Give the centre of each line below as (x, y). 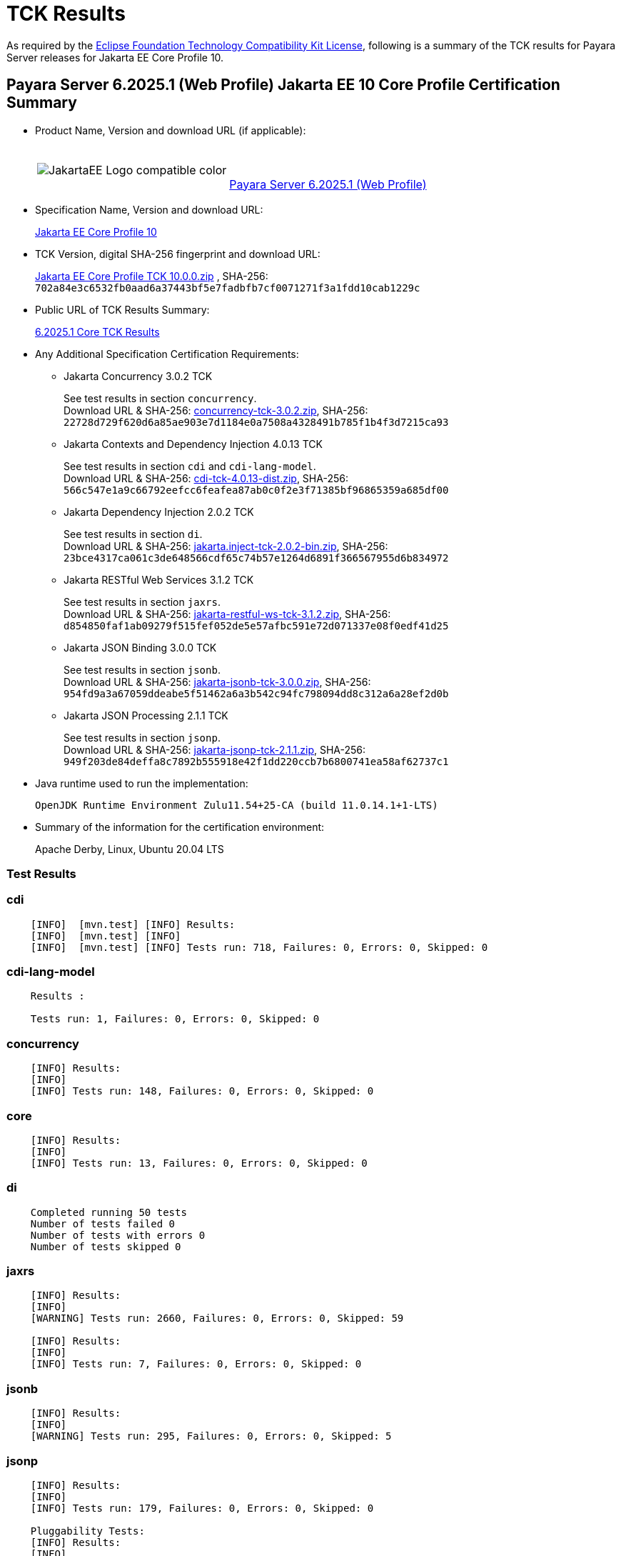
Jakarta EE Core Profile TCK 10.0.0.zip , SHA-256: (152, 276)
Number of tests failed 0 (103, 1223)
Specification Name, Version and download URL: (149, 209)
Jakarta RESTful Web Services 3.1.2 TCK (159, 579)
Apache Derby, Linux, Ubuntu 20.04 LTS (130, 849)
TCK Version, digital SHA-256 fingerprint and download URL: (178, 254)
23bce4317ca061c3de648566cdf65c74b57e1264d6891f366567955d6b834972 (256, 558)
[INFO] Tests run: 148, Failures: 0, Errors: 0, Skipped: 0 (202, 1091)
